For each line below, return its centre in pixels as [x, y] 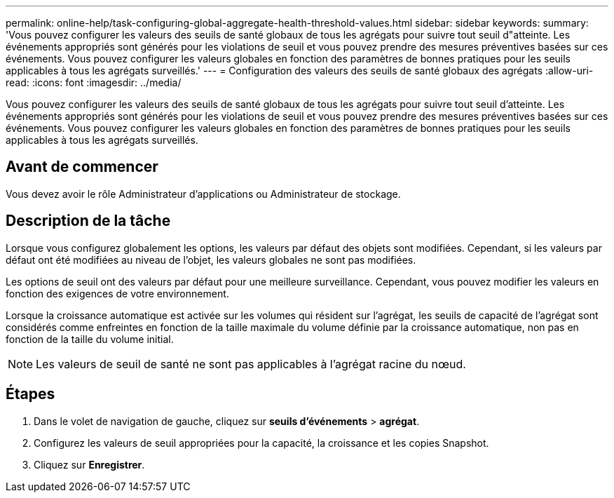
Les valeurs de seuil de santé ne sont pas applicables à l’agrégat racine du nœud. [251, 364]
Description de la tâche [88, 221]
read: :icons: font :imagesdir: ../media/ [94, 82]
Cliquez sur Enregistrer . [89, 464]
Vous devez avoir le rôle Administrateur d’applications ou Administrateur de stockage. [203, 194]
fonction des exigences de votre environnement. [117, 293]
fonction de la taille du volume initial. [90, 339]
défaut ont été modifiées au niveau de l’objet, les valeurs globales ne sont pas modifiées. [211, 260]
